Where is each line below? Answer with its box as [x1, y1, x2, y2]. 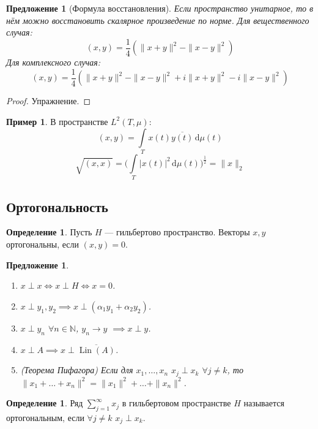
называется [243, 397, 284, 409]
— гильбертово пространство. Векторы [105, 226, 250, 238]
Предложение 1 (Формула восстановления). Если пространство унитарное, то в [6, 2, 314, 14]
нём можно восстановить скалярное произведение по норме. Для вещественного [6, 13, 309, 26]
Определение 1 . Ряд [6, 397, 83, 409]
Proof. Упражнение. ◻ [6, 94, 91, 107]
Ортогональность [6, 197, 108, 216]
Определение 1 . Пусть [6, 226, 92, 238]
